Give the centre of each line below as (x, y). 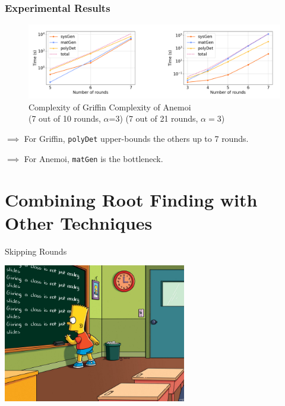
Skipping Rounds (36, 251)
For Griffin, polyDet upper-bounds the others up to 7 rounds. (136, 139)
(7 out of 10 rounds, (65, 118)
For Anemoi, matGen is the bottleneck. (94, 158)
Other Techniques (79, 222)
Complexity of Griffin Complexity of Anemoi (110, 107)
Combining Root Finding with (131, 199)
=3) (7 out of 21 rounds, (153, 118)
